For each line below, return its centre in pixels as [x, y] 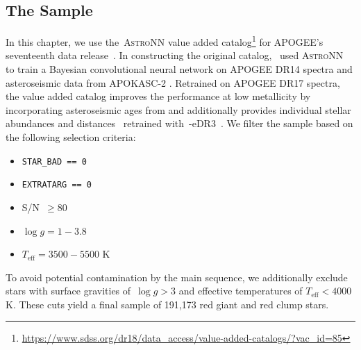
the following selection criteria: [71, 137]
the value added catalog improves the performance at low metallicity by [158, 96]
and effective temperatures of [241, 291]
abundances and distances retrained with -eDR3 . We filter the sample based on [179, 123]
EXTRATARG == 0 [57, 185]
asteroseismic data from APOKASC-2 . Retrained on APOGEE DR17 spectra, [173, 82]
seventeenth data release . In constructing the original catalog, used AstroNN [175, 55]
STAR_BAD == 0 [54, 161]
